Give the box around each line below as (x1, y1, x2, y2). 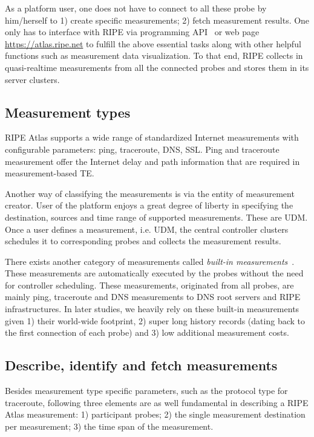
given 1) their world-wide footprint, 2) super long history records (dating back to (5, 314, 305, 327)
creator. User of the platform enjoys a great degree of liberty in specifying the (5, 199, 293, 212)
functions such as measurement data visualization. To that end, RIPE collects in (5, 49, 303, 62)
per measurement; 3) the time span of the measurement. (5, 419, 214, 432)
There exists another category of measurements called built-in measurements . (5, 255, 295, 267)
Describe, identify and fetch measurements (5, 356, 278, 375)
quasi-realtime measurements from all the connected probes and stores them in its (5, 61, 309, 73)
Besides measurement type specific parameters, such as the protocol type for (5, 384, 288, 397)
